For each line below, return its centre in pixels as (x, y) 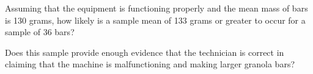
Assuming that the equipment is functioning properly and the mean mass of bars (156, 8)
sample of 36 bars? (40, 32)
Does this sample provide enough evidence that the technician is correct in (145, 52)
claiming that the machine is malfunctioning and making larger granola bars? (150, 64)
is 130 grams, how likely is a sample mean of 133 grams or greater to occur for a (155, 20)
